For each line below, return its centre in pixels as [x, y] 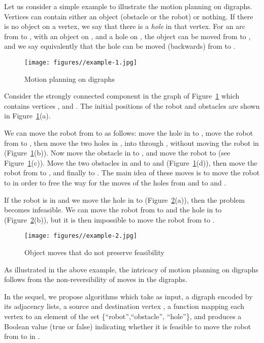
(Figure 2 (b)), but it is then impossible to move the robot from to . [109, 219]
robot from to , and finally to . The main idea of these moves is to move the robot [132, 173]
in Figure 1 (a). [27, 116]
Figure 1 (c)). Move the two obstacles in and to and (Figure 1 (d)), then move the [131, 162]
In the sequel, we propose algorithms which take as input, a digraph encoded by [128, 296]
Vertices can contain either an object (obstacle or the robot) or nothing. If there [129, 16]
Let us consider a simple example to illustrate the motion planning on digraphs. [128, 6]
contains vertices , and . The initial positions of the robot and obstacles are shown [132, 105]
